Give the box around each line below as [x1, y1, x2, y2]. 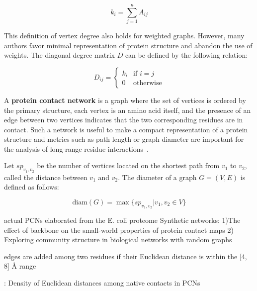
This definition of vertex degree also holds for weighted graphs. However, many [4, 30, 245, 41]
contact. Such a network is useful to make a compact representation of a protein [4, 124, 248, 134]
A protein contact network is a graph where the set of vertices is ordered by [4, 95, 246, 105]
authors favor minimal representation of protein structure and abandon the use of [4, 40, 253, 50]
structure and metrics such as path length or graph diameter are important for [4, 134, 244, 144]
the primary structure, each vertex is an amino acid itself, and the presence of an [4, 104, 251, 115]
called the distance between [4, 172, 87, 182]
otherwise [133, 80, 162, 87]
